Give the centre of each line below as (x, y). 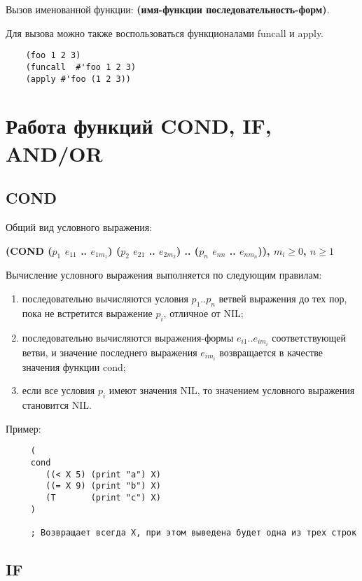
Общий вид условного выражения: (79, 226)
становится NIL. (57, 405)
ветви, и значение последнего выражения (110, 352)
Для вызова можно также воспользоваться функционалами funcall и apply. (165, 33)
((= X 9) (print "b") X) (103, 486)
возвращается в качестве (271, 352)
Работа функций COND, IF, (139, 126)
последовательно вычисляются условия (105, 298)
